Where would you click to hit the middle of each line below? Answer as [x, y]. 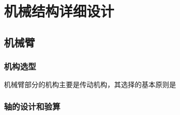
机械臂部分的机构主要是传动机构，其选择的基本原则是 [90, 84]
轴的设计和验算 [32, 106]
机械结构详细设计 [59, 11]
